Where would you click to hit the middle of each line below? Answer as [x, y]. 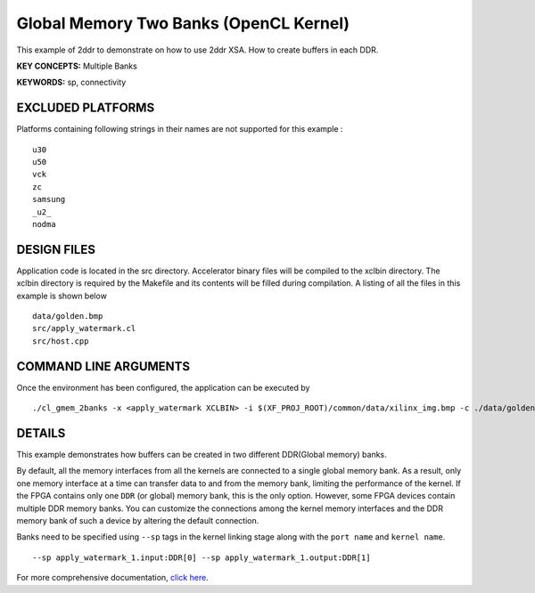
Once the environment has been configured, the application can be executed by [163, 387]
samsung [49, 199]
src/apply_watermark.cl [84, 329]
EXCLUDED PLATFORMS [86, 108]
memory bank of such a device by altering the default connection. [138, 520]
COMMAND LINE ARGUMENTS [103, 366]
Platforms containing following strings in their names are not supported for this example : [180, 129]
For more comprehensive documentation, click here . [112, 578]
